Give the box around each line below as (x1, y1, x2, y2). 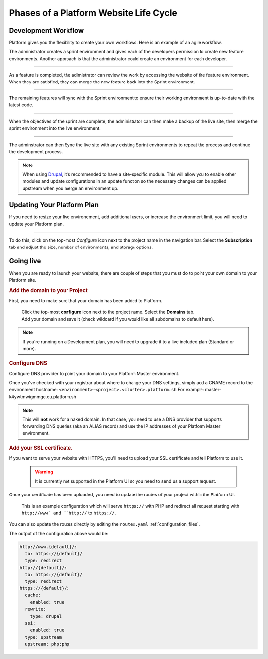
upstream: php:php (25, 641, 69, 647)
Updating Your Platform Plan (9, 201, 99, 209)
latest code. (9, 102, 33, 108)
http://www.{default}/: (19, 544, 78, 549)
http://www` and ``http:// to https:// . (21, 510, 116, 516)
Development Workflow (9, 26, 84, 35)
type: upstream (25, 634, 62, 640)
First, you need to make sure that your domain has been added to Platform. (9, 297, 163, 303)
